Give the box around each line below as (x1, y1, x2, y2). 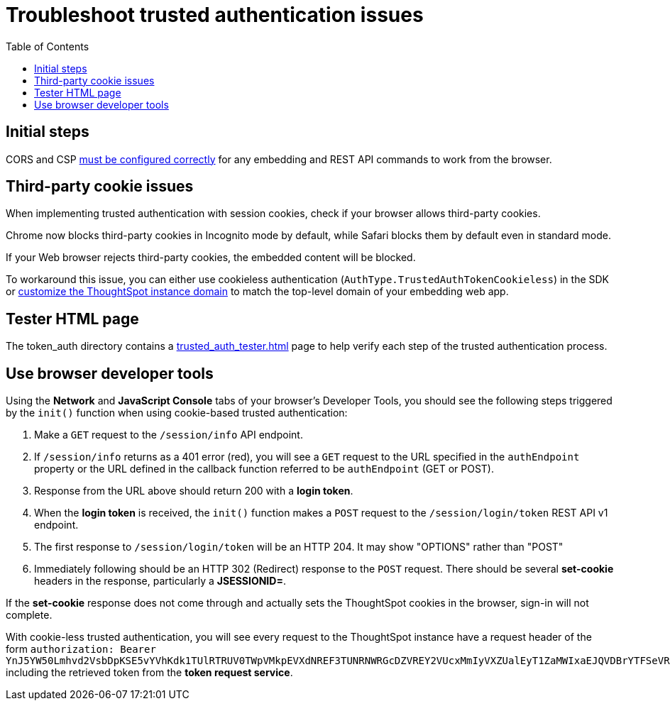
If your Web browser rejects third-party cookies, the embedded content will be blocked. (6, 251, 416, 264)
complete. (6, 609, 53, 622)
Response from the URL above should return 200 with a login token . (34, 485, 353, 497)
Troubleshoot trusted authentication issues (6, 3, 424, 27)
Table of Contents (6, 40, 89, 53)
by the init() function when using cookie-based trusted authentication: (6, 407, 348, 419)
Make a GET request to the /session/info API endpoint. (34, 429, 303, 441)
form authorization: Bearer (6, 643, 156, 656)
